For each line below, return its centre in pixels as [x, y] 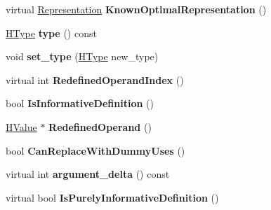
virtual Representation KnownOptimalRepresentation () [136, 9]
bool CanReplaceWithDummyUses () [95, 150]
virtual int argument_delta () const [88, 174]
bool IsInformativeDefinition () [80, 103]
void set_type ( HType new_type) [82, 56]
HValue [21, 126]
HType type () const [51, 33]
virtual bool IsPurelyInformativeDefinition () [112, 197]
